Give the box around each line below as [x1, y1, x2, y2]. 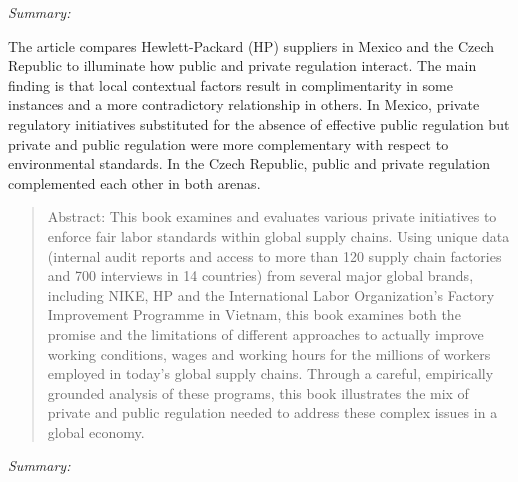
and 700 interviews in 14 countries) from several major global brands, [47, 265, 474, 286]
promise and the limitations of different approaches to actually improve [47, 323, 484, 344]
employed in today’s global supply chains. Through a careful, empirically [47, 363, 494, 384]
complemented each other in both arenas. [8, 172, 261, 193]
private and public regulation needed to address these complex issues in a [47, 402, 498, 423]
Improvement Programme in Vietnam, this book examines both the [47, 304, 461, 325]
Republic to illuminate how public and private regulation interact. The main [8, 55, 477, 76]
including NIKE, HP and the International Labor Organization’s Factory [47, 284, 495, 305]
